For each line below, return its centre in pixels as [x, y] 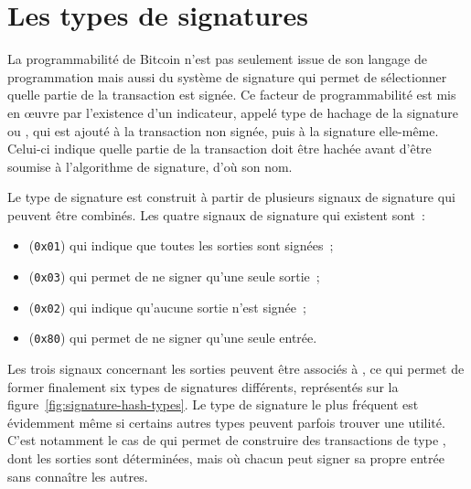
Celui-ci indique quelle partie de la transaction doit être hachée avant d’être [219, 149]
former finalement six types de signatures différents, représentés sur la [203, 386]
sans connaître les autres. [78, 476]
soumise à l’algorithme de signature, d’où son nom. [150, 166]
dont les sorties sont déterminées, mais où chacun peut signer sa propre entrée [226, 458]
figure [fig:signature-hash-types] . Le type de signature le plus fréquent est [213, 404]
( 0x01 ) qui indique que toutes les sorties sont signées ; [181, 245]
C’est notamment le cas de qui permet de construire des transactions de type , [227, 440]
